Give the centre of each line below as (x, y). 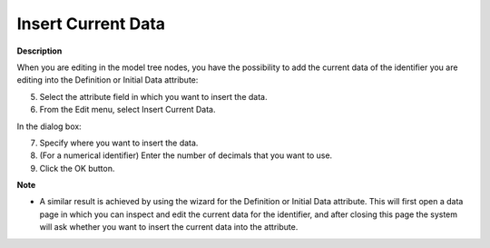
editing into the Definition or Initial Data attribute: (108, 80)
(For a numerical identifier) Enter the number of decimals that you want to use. (186, 155)
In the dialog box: (49, 126)
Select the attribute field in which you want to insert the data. (153, 96)
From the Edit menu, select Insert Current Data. (127, 110)
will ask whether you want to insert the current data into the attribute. (169, 227)
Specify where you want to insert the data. (119, 143)
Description (39, 51)
